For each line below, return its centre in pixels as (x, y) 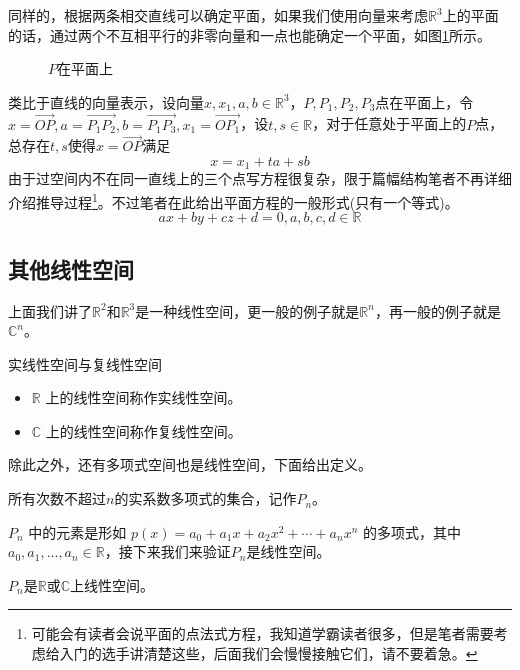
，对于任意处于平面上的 (389, 123)
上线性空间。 (111, 584)
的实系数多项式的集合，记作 (205, 498)
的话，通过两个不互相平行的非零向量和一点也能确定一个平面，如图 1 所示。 (249, 34)
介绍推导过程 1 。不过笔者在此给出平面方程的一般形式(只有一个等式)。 (233, 200)
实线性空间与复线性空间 (85, 363)
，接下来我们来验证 (167, 551)
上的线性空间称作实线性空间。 (143, 397)
